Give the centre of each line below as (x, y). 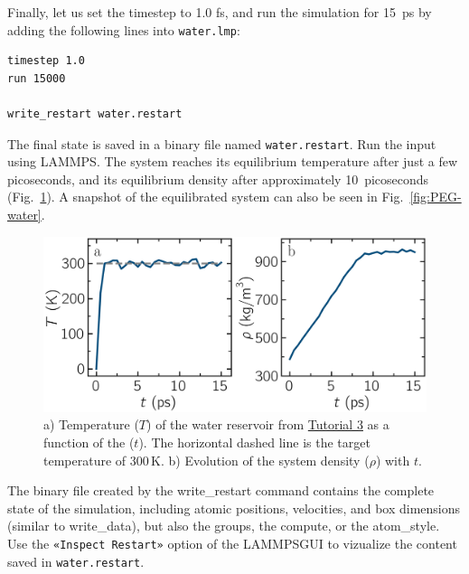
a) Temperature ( (91, 424)
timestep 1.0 (46, 61)
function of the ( (89, 442)
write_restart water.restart (95, 114)
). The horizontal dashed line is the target (254, 442)
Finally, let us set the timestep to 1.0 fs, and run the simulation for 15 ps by (220, 12)
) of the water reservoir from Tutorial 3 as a (268, 424)
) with (393, 460)
